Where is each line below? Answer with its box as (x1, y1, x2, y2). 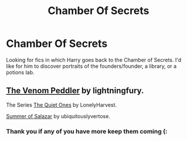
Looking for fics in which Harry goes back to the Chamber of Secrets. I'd (6, 56, 182, 63)
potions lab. (6, 68, 35, 75)
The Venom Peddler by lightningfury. (6, 86, 144, 96)
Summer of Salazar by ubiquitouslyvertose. (6, 112, 110, 119)
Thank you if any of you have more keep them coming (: (6, 127, 168, 135)
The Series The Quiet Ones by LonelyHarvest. (6, 101, 117, 108)
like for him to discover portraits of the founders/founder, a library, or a (6, 63, 177, 70)
